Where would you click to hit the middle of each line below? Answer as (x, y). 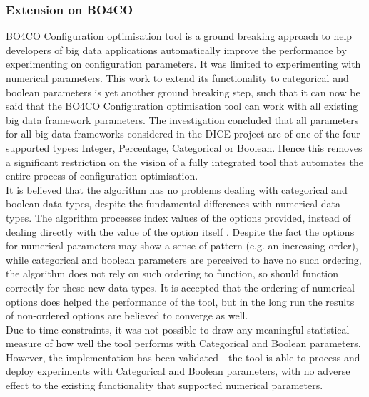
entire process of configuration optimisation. (102, 176)
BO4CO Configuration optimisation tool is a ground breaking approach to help (179, 36)
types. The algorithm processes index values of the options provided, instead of (178, 217)
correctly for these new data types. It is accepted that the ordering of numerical (180, 287)
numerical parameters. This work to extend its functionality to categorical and (177, 78)
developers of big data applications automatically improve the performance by (176, 50)
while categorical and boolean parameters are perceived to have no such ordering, (184, 259)
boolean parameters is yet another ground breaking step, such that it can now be (183, 92)
